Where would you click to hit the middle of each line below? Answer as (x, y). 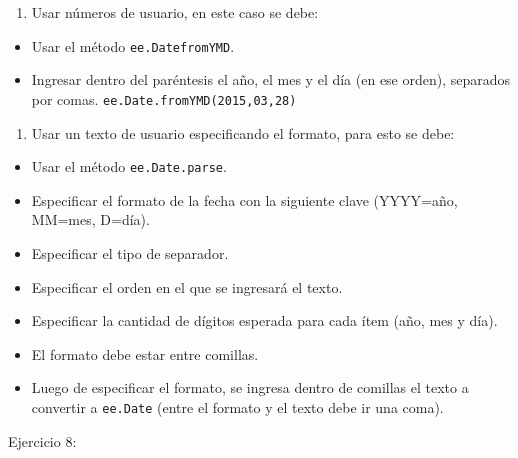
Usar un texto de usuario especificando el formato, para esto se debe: (243, 132)
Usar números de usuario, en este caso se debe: (175, 12)
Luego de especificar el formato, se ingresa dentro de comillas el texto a (250, 387)
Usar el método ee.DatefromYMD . (133, 45)
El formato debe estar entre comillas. (145, 353)
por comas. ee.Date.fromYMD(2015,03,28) (164, 98)
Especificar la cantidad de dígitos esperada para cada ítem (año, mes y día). (264, 320)
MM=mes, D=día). (90, 219)
